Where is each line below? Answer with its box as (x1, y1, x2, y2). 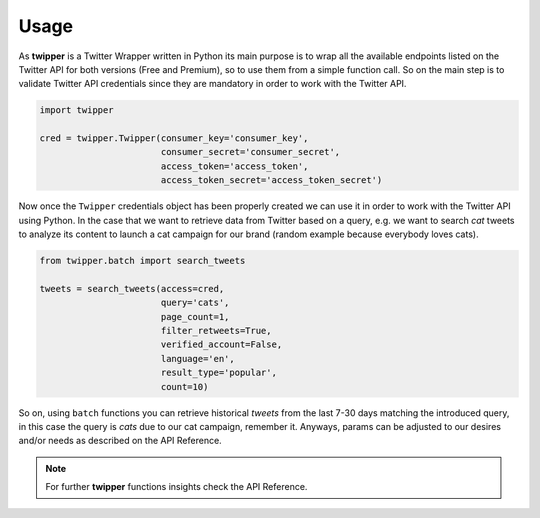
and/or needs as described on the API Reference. (18, 435, 222, 447)
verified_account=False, (160, 339, 283, 350)
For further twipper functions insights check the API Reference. (45, 481, 308, 493)
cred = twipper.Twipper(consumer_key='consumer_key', (39, 133, 309, 144)
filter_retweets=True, (160, 325, 272, 336)
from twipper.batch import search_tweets (39, 255, 246, 267)
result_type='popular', (160, 367, 277, 379)
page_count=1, (160, 311, 230, 322)
